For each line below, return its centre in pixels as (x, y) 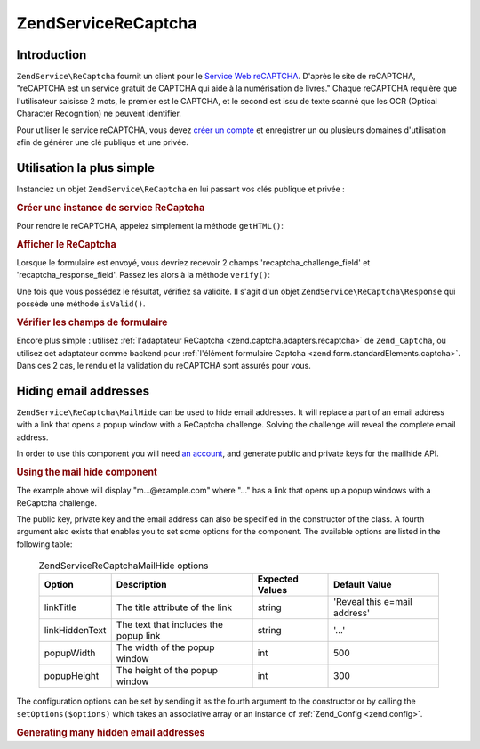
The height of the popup (167, 671)
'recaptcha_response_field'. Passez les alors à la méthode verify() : (144, 275)
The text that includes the (170, 625)
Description (141, 585)
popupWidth (70, 653)
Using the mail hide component (87, 472)
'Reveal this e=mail (373, 602)
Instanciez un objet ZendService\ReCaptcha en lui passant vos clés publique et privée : (181, 189)
